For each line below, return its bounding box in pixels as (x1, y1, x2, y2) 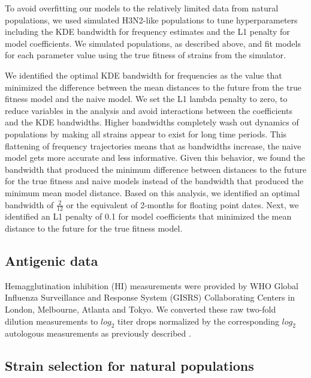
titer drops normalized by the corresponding (117, 314, 279, 327)
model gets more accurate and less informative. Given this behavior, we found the (5, 151, 306, 164)
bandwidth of (5, 198, 54, 211)
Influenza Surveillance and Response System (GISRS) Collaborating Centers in (5, 291, 295, 304)
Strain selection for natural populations (5, 356, 254, 375)
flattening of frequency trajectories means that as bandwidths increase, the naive (5, 139, 301, 152)
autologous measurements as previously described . (5, 327, 191, 340)
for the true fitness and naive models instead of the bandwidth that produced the (5, 175, 304, 187)
